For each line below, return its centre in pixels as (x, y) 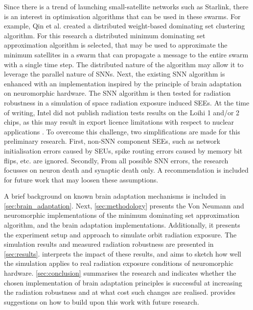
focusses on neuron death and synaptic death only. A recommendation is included (126, 170)
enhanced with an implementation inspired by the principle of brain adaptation (123, 83)
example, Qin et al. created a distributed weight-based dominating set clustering (125, 26)
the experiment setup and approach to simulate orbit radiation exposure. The (120, 234)
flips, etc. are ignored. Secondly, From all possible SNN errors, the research (116, 160)
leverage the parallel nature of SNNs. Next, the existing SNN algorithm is (115, 74)
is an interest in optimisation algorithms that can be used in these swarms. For (122, 16)
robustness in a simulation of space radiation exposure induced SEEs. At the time (127, 102)
